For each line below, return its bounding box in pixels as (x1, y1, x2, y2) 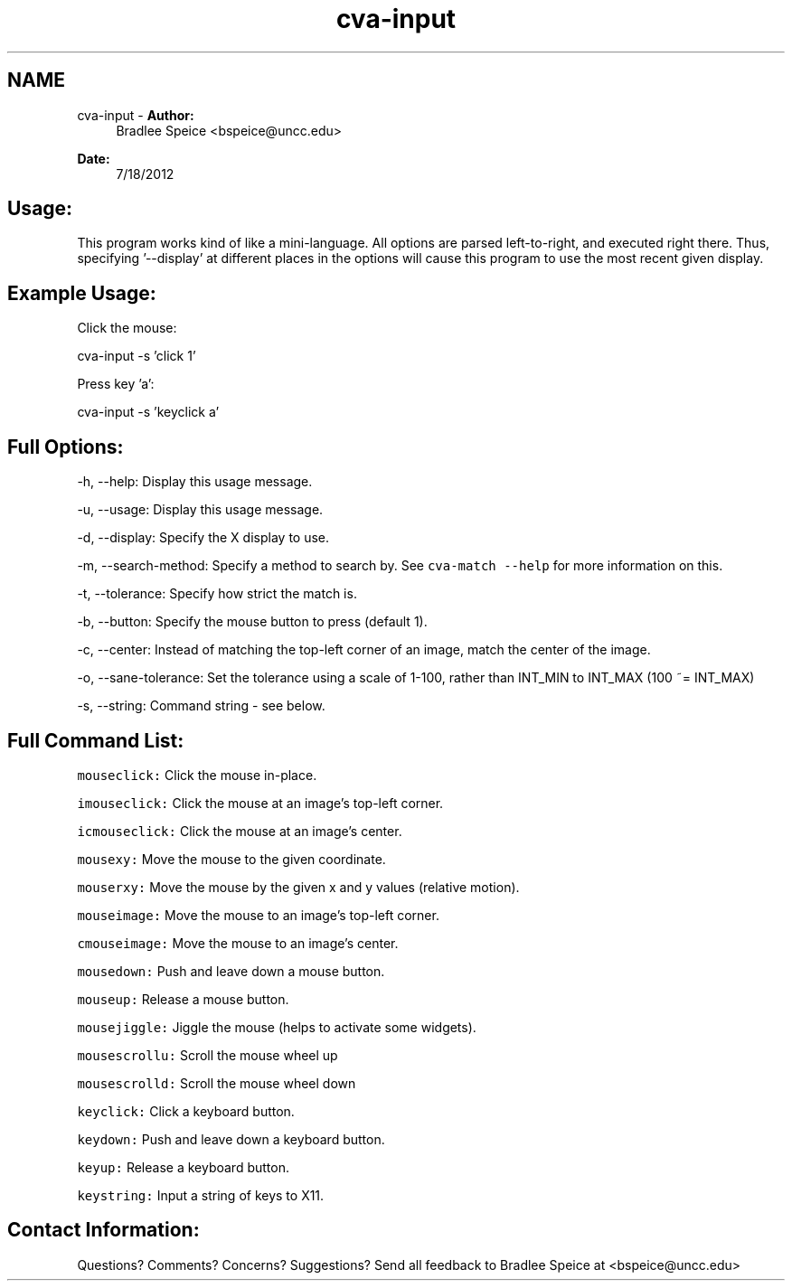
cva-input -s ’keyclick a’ (77, 404, 220, 420)
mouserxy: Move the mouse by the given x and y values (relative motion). (77, 879, 520, 895)
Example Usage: (7, 281, 156, 305)
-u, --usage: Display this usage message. (77, 502, 324, 518)
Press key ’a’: (77, 376, 155, 392)
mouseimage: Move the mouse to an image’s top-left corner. (77, 907, 439, 923)
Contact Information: (7, 1218, 200, 1242)
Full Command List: (7, 729, 184, 752)
